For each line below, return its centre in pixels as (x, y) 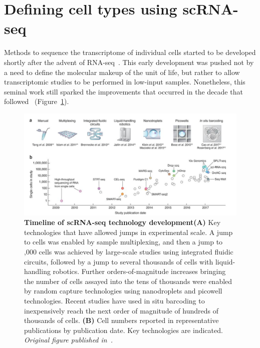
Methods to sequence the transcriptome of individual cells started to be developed (130, 52)
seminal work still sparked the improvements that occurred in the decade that (123, 91)
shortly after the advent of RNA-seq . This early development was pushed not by (129, 62)
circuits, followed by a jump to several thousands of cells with (119, 261)
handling (37, 271)
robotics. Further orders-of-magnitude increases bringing (139, 271)
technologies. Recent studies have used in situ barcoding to (114, 300)
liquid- (225, 261)
